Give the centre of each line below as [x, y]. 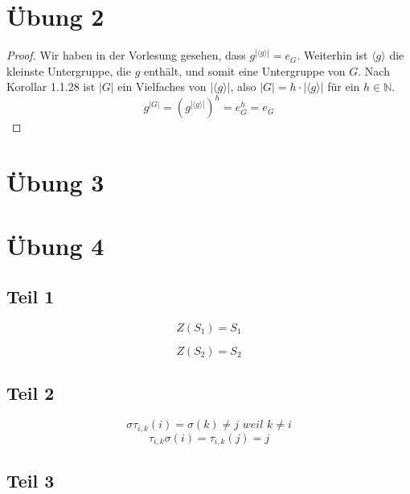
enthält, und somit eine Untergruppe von [244, 70]
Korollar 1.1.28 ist [51, 86]
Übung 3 [55, 182]
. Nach [374, 70]
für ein [344, 86]
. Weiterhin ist [332, 55]
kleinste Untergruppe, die [69, 70]
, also [243, 86]
